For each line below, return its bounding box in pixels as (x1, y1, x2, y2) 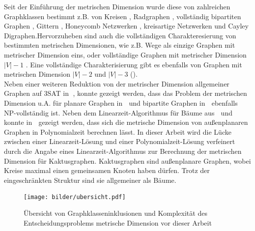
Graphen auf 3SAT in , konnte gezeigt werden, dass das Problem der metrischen (4, 88, 247, 98)
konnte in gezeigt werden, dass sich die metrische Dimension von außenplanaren (4, 117, 248, 127)
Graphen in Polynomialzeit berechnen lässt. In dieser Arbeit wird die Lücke (4, 126, 231, 137)
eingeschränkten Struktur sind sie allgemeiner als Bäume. (4, 174, 176, 185)
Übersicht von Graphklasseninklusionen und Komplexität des (24, 207, 207, 218)
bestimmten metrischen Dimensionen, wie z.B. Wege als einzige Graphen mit (4, 40, 235, 50)
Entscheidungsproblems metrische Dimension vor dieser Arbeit (24, 217, 212, 228)
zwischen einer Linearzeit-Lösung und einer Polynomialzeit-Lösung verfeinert (4, 136, 235, 146)
